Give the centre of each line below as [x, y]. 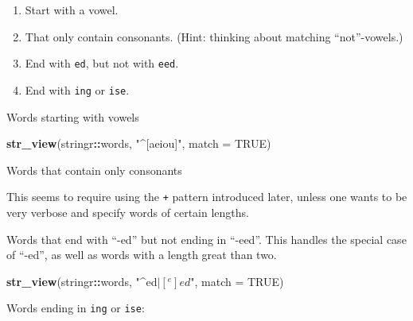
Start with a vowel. [72, 10]
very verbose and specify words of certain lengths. [128, 212]
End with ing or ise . [77, 89]
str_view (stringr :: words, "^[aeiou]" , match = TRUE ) [139, 143]
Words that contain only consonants [94, 170]
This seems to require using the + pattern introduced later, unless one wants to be [207, 197]
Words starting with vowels [73, 116]
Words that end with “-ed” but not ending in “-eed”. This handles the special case [206, 239]
